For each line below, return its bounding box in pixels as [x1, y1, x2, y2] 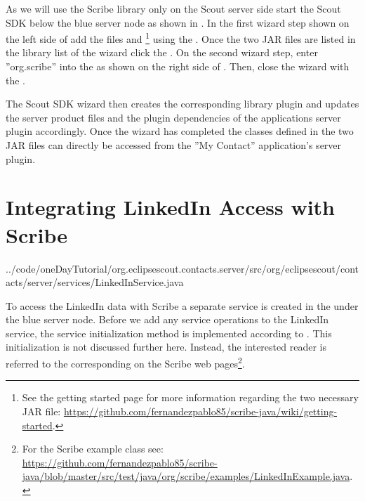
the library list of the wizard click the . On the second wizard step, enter [6, 45, 318, 60]
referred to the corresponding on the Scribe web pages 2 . [6, 354, 245, 370]
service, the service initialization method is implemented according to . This [6, 325, 332, 340]
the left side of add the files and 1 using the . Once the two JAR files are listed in [6, 30, 356, 46]
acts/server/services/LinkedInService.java [6, 275, 184, 289]
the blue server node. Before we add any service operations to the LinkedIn [6, 312, 329, 327]
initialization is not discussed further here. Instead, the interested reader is [6, 339, 326, 354]
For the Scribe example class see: [22, 441, 164, 456]
